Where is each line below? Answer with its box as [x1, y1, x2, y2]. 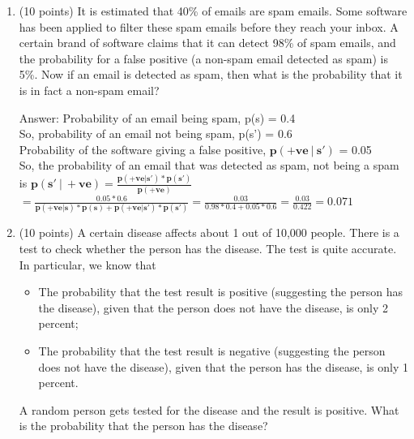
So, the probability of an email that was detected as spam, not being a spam [19, 157, 399, 174]
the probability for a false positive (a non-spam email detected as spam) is [19, 49, 388, 67]
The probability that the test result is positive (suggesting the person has [38, 283, 403, 300]
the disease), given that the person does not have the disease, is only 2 [38, 299, 389, 316]
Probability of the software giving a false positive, [19, 140, 267, 157]
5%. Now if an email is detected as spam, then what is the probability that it [19, 66, 403, 83]
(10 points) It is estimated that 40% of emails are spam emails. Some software [19, 2, 408, 19]
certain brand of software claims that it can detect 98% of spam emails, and [19, 34, 396, 51]
